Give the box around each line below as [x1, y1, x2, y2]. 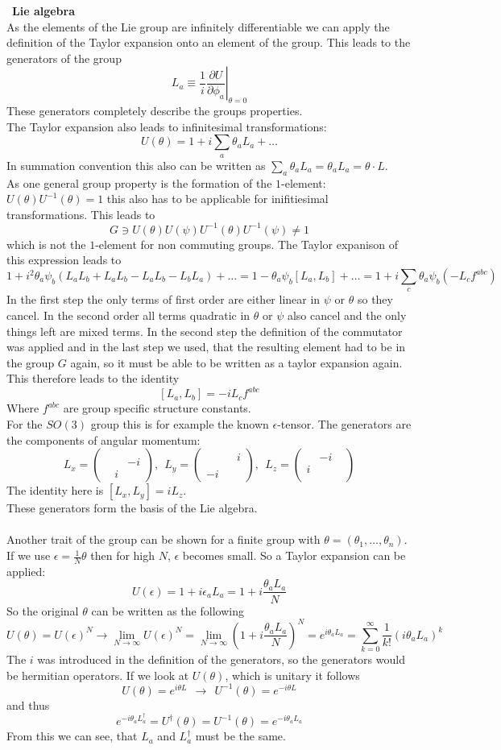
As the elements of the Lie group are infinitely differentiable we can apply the [6, 18, 390, 35]
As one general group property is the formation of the [6, 174, 272, 191]
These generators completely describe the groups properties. [6, 102, 303, 119]
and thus [6, 696, 50, 713]
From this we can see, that [6, 727, 138, 744]
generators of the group [6, 49, 122, 66]
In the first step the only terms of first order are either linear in [6, 291, 321, 308]
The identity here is [6, 482, 104, 499]
